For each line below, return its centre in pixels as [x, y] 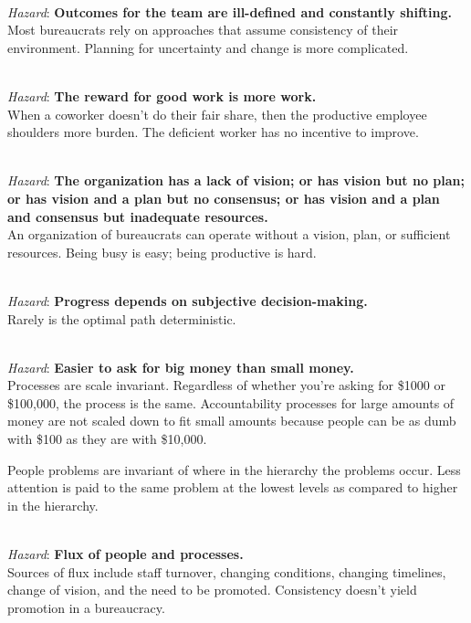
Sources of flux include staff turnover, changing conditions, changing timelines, [227, 571]
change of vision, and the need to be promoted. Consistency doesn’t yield [212, 590]
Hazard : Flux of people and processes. [126, 554]
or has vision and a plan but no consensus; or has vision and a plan [224, 198]
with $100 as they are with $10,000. [107, 439]
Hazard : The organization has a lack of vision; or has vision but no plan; [236, 180]
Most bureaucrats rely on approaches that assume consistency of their [203, 30]
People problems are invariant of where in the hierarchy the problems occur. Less [234, 469]
